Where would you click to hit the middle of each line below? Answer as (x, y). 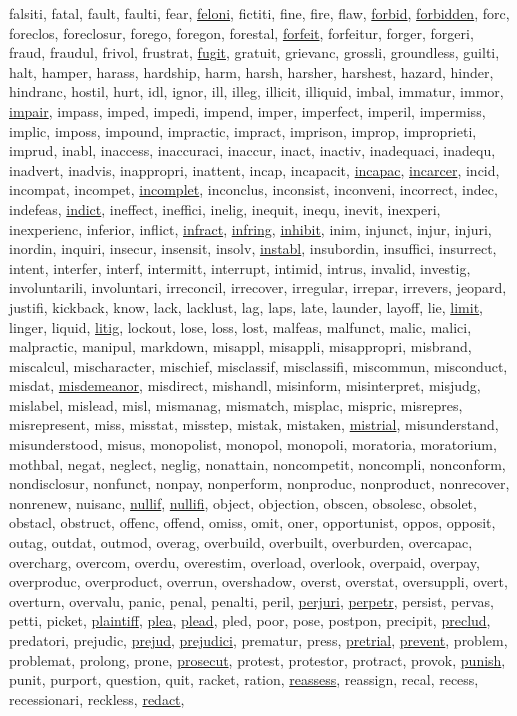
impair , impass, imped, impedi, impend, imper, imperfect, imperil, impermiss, (247, 110)
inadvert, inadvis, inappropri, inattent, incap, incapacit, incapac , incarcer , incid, (254, 169)
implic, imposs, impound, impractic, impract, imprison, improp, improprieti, (243, 130)
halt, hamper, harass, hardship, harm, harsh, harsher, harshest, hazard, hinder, (251, 71)
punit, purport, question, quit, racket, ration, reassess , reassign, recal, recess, (244, 679)
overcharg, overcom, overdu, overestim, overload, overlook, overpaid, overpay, (244, 561)
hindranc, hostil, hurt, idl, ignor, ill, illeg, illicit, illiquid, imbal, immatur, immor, (256, 91)
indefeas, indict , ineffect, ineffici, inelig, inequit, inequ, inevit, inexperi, (225, 208)
